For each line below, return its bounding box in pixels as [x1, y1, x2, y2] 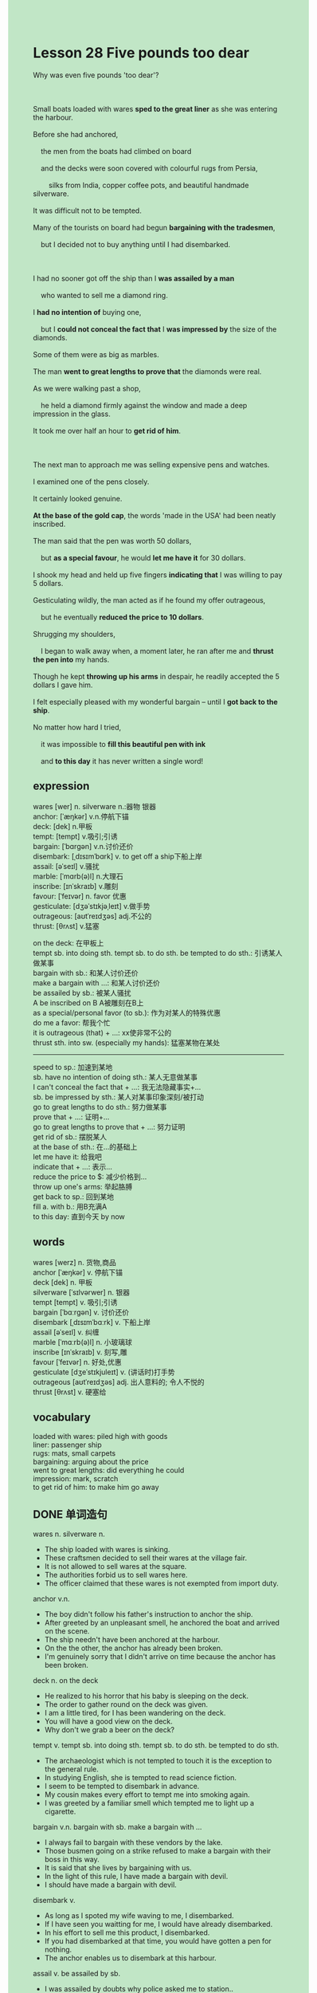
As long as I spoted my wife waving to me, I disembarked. [44, 1911, 234, 1920]
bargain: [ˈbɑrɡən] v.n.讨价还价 [33, 841, 134, 851]
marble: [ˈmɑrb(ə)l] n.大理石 [33, 871, 123, 881]
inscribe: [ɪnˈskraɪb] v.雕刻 [33, 881, 119, 890]
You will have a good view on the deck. [44, 1716, 174, 1726]
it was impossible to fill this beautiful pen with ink [40, 739, 206, 749]
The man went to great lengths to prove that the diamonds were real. [33, 367, 262, 376]
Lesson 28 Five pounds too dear [33, 44, 250, 62]
